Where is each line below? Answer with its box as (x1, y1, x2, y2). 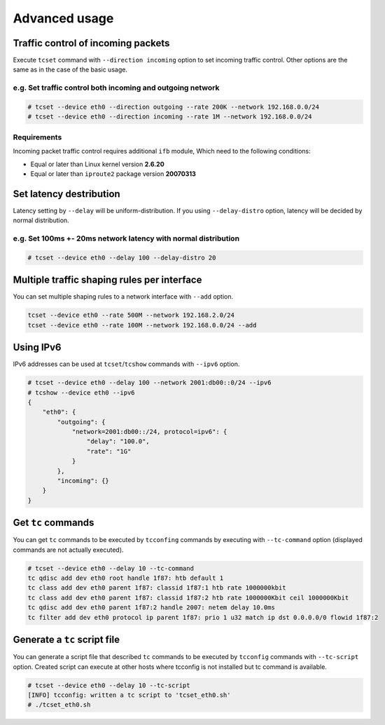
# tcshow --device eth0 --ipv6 (27, 388, 136, 396)
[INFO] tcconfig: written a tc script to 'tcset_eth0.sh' (27, 691, 231, 699)
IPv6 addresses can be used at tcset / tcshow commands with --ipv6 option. (13, 360, 240, 368)
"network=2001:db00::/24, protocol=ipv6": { (71, 428, 227, 436)
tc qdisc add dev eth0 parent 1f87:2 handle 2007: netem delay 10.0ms (27, 604, 276, 611)
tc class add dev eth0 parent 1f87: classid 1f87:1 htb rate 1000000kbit (27, 584, 286, 592)
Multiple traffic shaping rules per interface (13, 274, 202, 286)
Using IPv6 (13, 341, 62, 353)
